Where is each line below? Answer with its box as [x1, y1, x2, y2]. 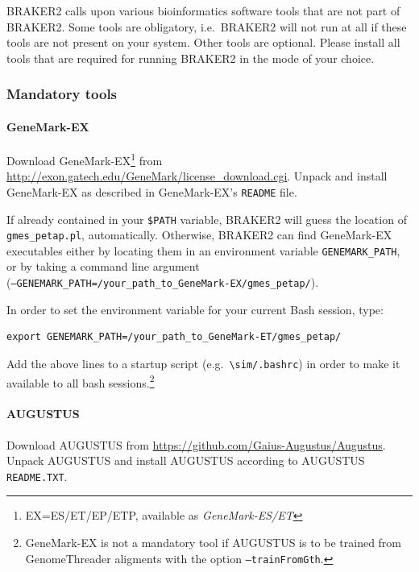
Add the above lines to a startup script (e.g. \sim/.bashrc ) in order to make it [6, 354, 400, 371]
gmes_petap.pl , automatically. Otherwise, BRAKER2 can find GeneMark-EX [6, 226, 392, 243]
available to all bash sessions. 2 [6, 371, 155, 391]
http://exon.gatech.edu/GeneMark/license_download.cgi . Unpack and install [6, 168, 388, 184]
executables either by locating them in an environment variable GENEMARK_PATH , [6, 242, 400, 259]
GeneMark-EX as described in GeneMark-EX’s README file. [6, 183, 297, 200]
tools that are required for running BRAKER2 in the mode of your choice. [6, 49, 375, 66]
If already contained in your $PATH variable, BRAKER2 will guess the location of [6, 210, 407, 227]
